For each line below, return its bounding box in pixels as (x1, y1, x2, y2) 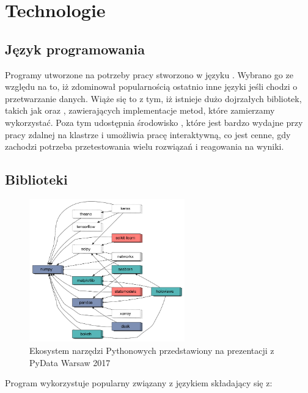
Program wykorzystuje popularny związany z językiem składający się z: (5, 376, 273, 389)
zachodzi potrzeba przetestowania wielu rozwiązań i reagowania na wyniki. (5, 140, 284, 153)
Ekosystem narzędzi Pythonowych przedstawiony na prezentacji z (29, 343, 274, 356)
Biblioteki (5, 170, 68, 189)
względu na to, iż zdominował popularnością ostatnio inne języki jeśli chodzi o (5, 80, 298, 93)
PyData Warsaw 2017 (29, 356, 111, 369)
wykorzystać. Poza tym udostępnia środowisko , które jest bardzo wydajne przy (5, 116, 303, 128)
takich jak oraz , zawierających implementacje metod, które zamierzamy (5, 104, 275, 117)
